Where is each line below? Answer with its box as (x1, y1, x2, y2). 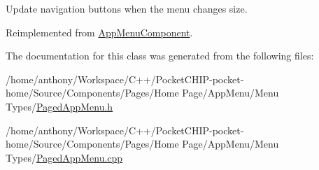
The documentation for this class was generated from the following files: (6, 48, 314, 63)
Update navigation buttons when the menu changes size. (6, 1, 248, 15)
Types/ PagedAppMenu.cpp (6, 150, 123, 164)
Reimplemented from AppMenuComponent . (6, 24, 193, 39)
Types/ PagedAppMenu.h (6, 99, 113, 113)
